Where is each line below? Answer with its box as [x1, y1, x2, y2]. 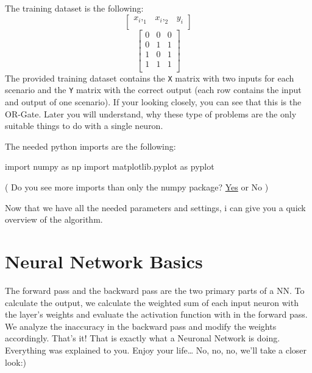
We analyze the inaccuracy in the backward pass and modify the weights [5, 319, 277, 332]
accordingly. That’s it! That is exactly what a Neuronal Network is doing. [5, 332, 280, 344]
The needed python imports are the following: [5, 139, 176, 152]
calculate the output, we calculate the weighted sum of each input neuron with [5, 296, 299, 309]
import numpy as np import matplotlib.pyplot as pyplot [5, 160, 214, 173]
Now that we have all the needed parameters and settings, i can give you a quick [5, 201, 306, 214]
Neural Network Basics [5, 249, 203, 273]
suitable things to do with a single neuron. [5, 119, 163, 132]
